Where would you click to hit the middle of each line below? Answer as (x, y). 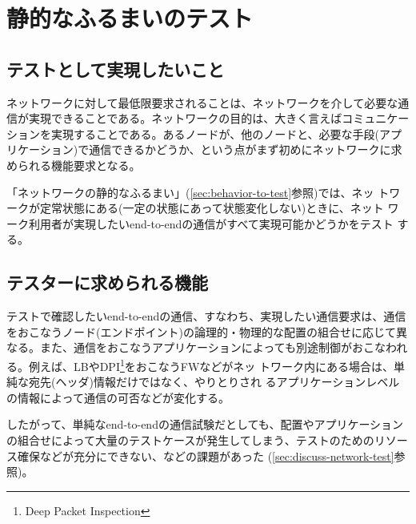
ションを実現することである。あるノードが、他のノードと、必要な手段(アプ (204, 133)
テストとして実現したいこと (116, 69)
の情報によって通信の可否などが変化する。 (118, 397)
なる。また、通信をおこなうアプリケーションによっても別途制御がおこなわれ (207, 347)
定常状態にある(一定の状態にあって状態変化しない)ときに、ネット (212, 208)
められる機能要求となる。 (74, 165)
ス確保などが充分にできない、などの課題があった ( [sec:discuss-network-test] (200, 455)
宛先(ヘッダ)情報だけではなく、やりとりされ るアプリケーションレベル (214, 382)
